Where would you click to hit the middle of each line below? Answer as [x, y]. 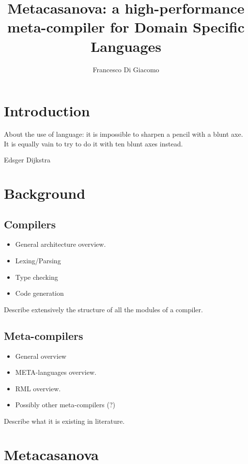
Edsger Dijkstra [27, 160]
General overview [41, 356]
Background [45, 193]
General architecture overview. [61, 244]
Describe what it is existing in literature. [64, 421]
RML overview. [38, 388]
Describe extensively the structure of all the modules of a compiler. [103, 309]
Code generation [39, 293]
